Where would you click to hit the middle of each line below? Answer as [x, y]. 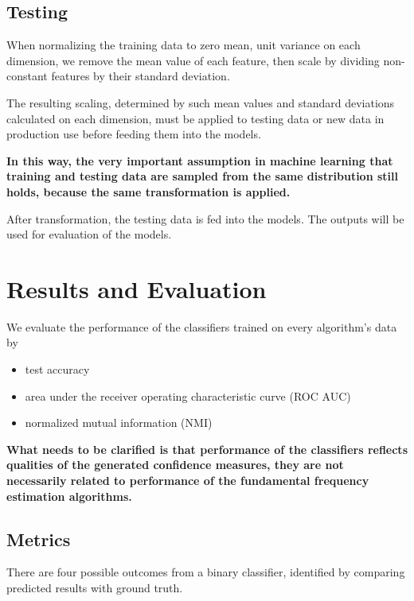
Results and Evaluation [137, 288]
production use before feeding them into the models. [134, 134]
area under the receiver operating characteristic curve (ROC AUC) [188, 395]
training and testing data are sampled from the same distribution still [202, 176]
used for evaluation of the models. [89, 234]
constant [27, 76]
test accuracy [57, 369]
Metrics [39, 539]
